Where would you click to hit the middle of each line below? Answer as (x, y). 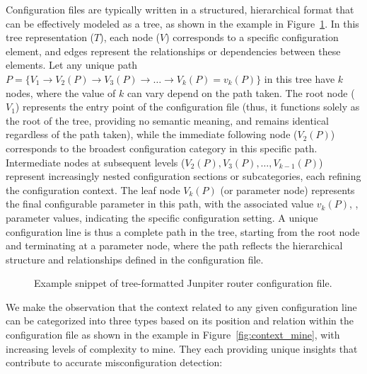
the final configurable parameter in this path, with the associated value (160, 204)
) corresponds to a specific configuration (252, 37)
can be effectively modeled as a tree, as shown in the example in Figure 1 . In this (182, 23)
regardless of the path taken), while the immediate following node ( (152, 134)
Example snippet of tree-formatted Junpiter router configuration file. (183, 283)
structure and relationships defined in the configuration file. (135, 259)
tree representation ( (50, 37)
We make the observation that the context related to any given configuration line (181, 306)
